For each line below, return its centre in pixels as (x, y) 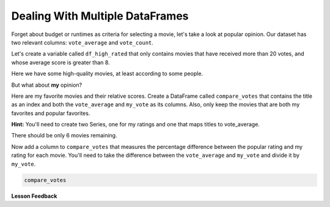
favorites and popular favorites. (51, 113)
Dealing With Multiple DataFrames (100, 16)
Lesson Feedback (34, 196)
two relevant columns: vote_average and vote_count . (82, 42)
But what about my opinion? (47, 85)
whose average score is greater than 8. (61, 62)
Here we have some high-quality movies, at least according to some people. (107, 74)
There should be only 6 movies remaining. (64, 136)
